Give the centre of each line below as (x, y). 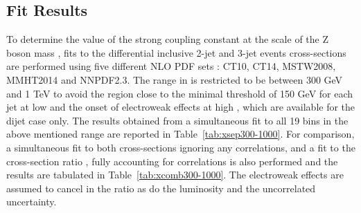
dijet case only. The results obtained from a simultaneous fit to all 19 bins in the (177, 120)
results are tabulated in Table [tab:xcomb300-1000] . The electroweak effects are (175, 175)
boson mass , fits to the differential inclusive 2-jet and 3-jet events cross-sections (176, 52)
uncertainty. (32, 202)
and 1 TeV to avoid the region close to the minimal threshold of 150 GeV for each (180, 93)
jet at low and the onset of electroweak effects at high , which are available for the (181, 107)
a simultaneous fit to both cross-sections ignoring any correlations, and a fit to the (181, 147)
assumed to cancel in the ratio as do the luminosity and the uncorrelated (161, 188)
